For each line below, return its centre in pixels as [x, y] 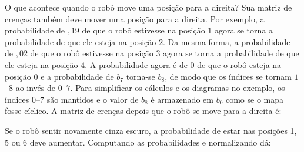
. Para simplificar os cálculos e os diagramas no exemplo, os [178, 88]
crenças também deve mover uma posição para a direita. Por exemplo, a [135, 18]
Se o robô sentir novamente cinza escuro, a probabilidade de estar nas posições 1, [151, 130]
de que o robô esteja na [239, 64]
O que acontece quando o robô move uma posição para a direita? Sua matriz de [148, 7]
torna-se [141, 76]
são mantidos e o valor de [93, 99]
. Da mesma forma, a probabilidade [226, 41]
